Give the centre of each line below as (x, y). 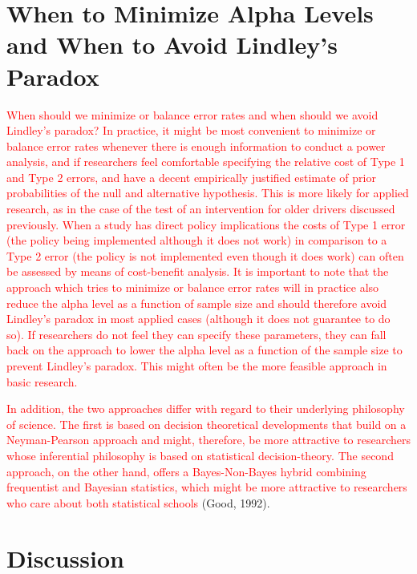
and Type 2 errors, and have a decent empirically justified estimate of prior (191, 177)
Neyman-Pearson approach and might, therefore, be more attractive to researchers (208, 440)
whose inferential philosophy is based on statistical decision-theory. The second (200, 455)
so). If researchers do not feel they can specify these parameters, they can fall (196, 334)
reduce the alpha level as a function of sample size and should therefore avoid (197, 303)
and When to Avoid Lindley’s (172, 44)
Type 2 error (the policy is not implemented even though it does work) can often (205, 255)
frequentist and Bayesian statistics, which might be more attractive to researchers (207, 487)
